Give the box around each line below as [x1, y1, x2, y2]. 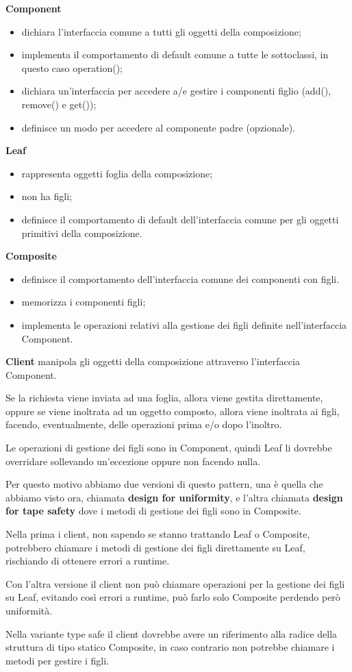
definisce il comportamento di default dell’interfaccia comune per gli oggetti [21, 212, 339, 226]
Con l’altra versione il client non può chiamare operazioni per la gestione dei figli [5, 576, 345, 590]
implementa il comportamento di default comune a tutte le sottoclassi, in [21, 47, 329, 62]
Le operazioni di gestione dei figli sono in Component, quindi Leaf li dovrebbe [5, 440, 332, 455]
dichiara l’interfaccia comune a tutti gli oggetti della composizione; [21, 24, 301, 38]
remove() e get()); [21, 97, 97, 111]
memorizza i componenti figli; [21, 295, 146, 309]
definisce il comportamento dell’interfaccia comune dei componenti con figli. [21, 271, 340, 286]
